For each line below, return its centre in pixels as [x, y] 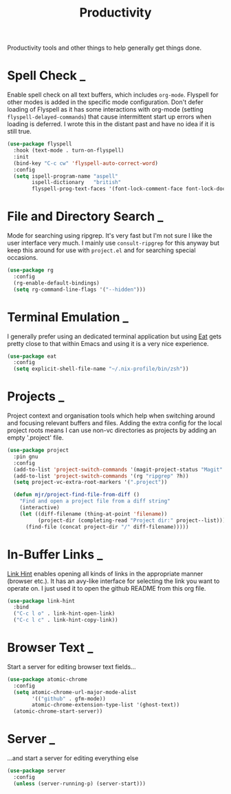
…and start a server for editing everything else [73, 758]
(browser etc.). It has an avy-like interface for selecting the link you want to [113, 581]
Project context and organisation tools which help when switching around [111, 416]
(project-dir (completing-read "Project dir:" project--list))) [132, 520]
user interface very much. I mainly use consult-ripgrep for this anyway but [113, 243]
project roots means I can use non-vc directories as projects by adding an [112, 430]
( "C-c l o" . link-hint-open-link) [64, 614]
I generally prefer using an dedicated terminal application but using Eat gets [114, 336]
